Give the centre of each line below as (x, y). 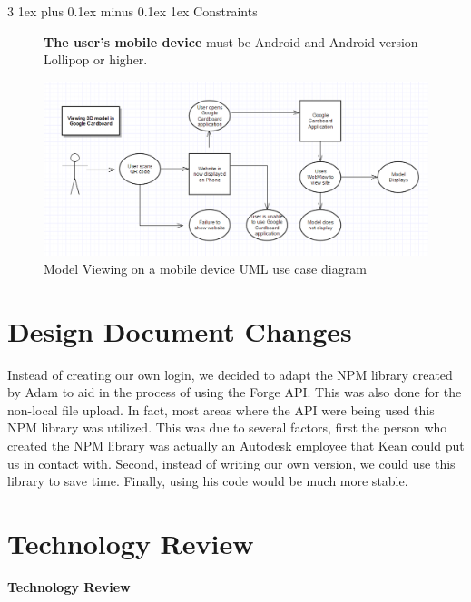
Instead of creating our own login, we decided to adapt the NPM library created (230, 374)
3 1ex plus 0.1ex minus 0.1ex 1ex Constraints (132, 11)
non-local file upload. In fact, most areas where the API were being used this (221, 409)
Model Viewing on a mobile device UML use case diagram (205, 268)
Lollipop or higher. (96, 59)
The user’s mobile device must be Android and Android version (231, 41)
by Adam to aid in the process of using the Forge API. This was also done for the (235, 392)
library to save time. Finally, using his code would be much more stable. (208, 481)
